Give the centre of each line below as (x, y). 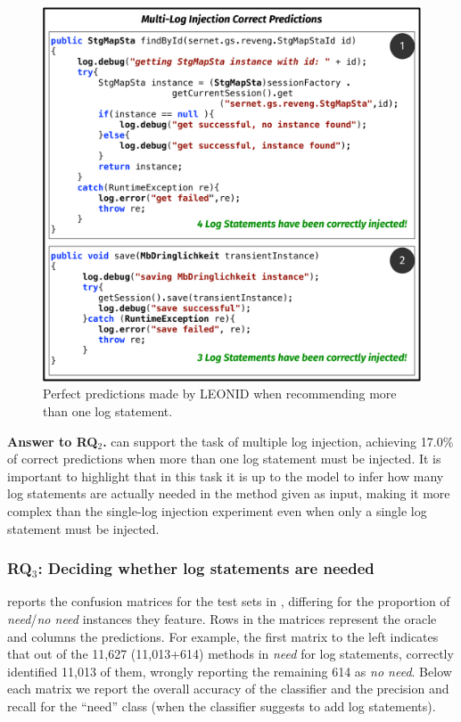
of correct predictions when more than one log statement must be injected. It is (224, 459)
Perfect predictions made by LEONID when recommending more (220, 394)
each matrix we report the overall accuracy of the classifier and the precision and (228, 689)
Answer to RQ (53, 441)
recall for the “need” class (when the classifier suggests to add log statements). (222, 706)
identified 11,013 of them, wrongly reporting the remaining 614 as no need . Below (230, 671)
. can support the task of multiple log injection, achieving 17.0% (278, 441)
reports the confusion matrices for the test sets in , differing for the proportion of (229, 601)
